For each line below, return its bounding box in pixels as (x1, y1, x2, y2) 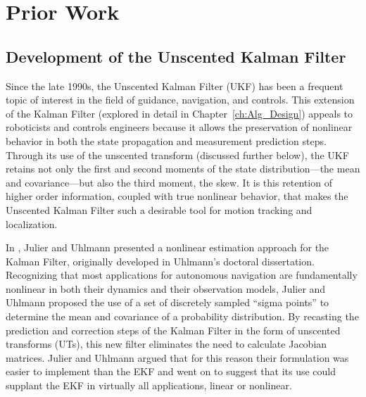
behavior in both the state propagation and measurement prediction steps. (6, 133, 327, 148)
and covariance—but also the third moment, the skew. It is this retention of (6, 175, 332, 189)
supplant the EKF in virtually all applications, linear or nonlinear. (6, 378, 292, 393)
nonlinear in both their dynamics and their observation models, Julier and (6, 281, 326, 296)
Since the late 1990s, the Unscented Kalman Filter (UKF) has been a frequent (6, 78, 343, 93)
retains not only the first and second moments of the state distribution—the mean (6, 161, 360, 176)
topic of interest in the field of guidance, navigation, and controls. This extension (6, 92, 355, 107)
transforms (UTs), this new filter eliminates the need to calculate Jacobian (6, 336, 327, 351)
